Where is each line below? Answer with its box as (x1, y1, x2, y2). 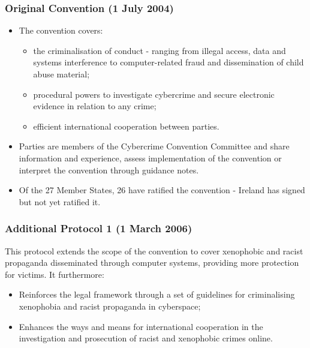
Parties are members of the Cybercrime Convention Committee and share (19, 140, 290, 152)
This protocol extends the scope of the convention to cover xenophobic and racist (5, 244, 303, 257)
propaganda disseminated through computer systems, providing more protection (5, 256, 299, 269)
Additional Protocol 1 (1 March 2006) (5, 221, 192, 236)
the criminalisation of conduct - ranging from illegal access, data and (33, 44, 286, 56)
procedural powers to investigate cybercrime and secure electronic (33, 88, 275, 100)
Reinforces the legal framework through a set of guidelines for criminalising (19, 288, 295, 301)
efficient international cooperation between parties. (33, 119, 219, 132)
